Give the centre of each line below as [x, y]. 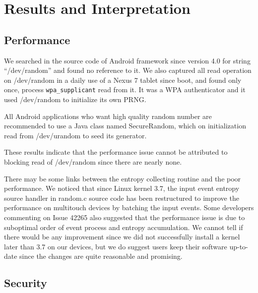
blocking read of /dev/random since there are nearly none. [93, 161]
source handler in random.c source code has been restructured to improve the [122, 198]
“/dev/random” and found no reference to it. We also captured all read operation [128, 70]
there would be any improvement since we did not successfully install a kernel [122, 237]
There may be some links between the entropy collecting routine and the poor [123, 178]
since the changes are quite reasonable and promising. [101, 256]
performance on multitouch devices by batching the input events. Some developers [129, 207]
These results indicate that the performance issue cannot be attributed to [116, 152]
